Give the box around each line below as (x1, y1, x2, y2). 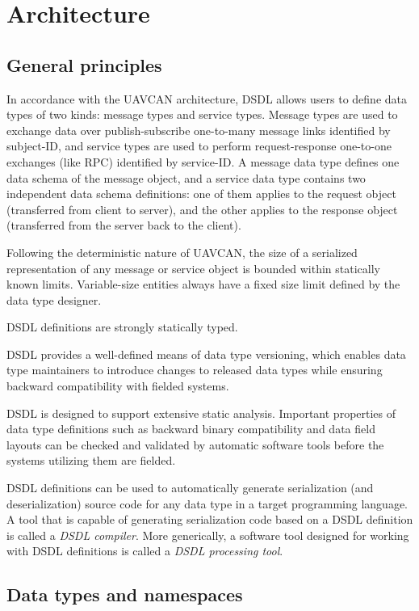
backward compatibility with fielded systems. (6, 377, 229, 394)
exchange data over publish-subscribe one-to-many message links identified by (6, 121, 391, 138)
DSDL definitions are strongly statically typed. (6, 318, 238, 335)
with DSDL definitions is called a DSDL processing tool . (6, 542, 283, 559)
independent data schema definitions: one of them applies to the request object (6, 185, 396, 202)
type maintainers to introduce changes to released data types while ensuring (6, 361, 383, 378)
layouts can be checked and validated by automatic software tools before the (6, 436, 384, 453)
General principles (6, 52, 162, 77)
